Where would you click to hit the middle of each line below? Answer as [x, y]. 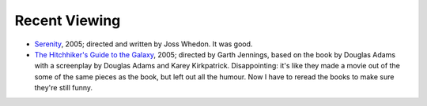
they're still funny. [64, 88]
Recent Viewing [68, 20]
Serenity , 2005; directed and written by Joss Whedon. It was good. [144, 44]
